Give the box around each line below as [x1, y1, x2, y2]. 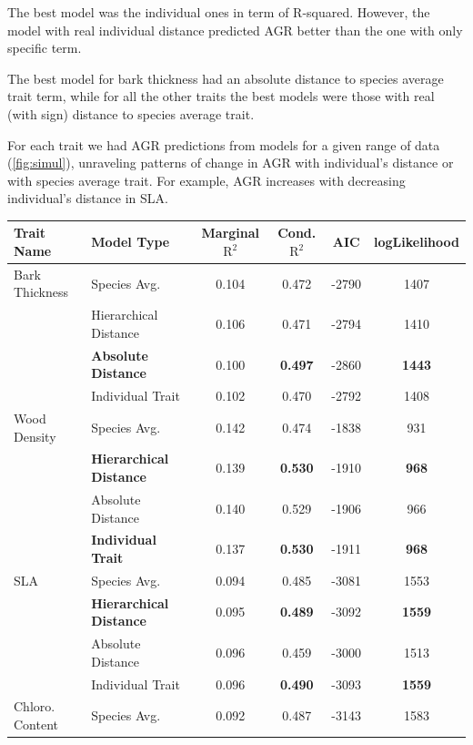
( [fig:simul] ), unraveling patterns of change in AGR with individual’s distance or [7, 153, 454, 172]
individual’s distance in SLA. [7, 189, 168, 208]
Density [14, 426, 56, 445]
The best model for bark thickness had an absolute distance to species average [7, 68, 444, 87]
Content [14, 714, 58, 733]
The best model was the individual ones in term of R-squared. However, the [7, 3, 430, 21]
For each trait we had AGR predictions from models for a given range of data [7, 135, 440, 154]
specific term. [7, 38, 82, 57]
